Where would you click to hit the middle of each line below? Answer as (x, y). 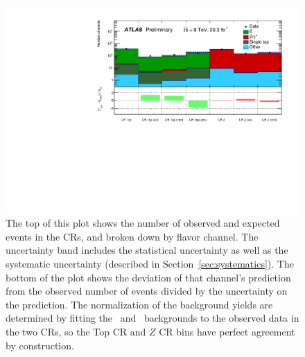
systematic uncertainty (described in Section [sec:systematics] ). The (150, 264)
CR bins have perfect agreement (227, 331)
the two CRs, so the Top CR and (76, 331)
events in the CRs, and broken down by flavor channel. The (132, 236)
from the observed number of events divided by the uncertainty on (147, 291)
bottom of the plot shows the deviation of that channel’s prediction (148, 277)
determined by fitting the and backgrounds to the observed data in (152, 318)
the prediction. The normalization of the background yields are (139, 304)
